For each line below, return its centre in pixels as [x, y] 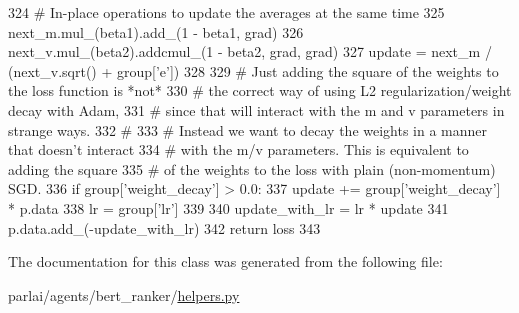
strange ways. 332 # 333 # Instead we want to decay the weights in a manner [248, 129]
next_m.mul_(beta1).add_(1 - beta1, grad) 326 [156, 31]
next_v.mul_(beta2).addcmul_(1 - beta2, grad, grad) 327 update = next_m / [250, 51]
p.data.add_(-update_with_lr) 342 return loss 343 [164, 227]
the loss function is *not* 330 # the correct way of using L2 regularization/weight [260, 90]
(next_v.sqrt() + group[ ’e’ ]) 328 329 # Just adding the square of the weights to [253, 70]
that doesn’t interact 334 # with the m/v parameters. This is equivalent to [238, 149]
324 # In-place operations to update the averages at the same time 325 [226, 12]
